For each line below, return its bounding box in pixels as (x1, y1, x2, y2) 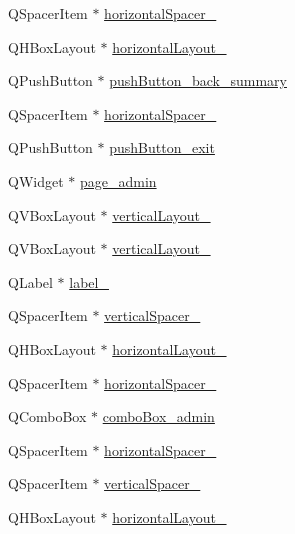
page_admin (79, 170, 157, 191)
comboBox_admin (102, 406, 215, 427)
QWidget (8, 170, 64, 191)
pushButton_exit (109, 137, 215, 158)
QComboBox (8, 406, 87, 427)
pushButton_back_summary (109, 70, 287, 91)
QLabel (8, 271, 53, 292)
